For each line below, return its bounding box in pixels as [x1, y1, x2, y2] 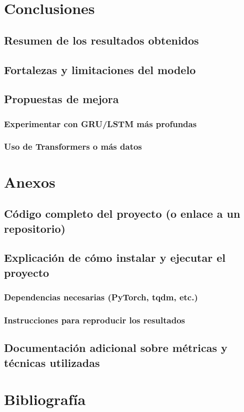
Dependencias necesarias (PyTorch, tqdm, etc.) [4, 291, 198, 303]
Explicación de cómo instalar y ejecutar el [4, 250, 225, 265]
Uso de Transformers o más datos [4, 140, 142, 153]
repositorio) [4, 220, 65, 236]
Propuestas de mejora [4, 91, 119, 107]
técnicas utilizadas [4, 354, 100, 370]
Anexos [4, 171, 55, 192]
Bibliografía [4, 389, 86, 409]
